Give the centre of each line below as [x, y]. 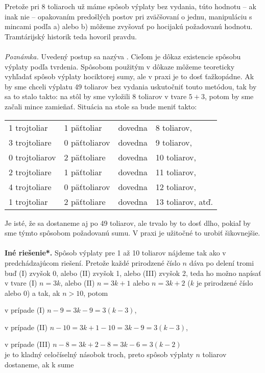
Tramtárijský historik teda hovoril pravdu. [71, 36]
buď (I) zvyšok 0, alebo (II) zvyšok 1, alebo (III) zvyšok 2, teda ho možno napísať [133, 273]
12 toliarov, [176, 186]
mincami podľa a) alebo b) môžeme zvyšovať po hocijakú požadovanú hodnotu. [129, 26]
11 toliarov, [176, 172]
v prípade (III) [28, 344]
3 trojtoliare [30, 142]
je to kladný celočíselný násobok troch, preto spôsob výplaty [99, 354]
